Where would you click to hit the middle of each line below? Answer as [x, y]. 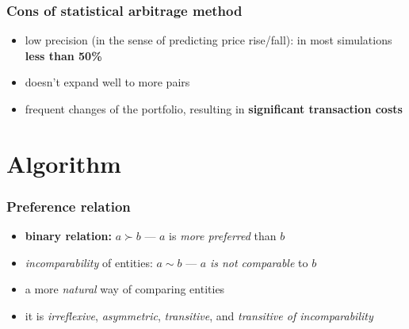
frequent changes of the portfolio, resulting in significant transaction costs [214, 109]
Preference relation [69, 206]
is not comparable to [259, 262]
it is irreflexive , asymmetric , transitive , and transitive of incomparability [199, 315]
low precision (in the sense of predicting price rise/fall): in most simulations [208, 40]
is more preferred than [223, 236]
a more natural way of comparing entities [125, 289]
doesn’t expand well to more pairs [107, 82]
